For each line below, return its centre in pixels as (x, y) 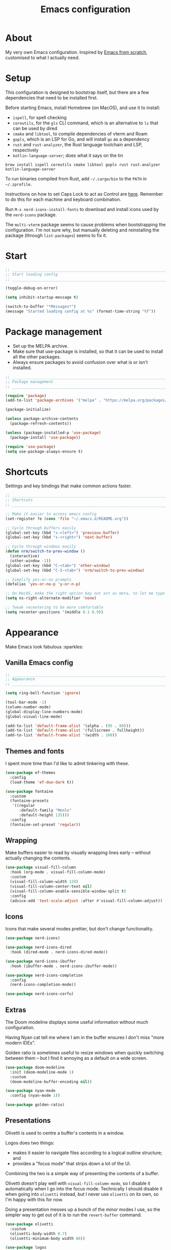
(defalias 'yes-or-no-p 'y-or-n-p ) (43, 584)
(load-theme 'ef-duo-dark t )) (42, 782)
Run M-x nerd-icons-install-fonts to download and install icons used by (82, 209)
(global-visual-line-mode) (34, 717)
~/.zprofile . (19, 184)
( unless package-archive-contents (42, 419)
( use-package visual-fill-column (41, 868)
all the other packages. (37, 357)
